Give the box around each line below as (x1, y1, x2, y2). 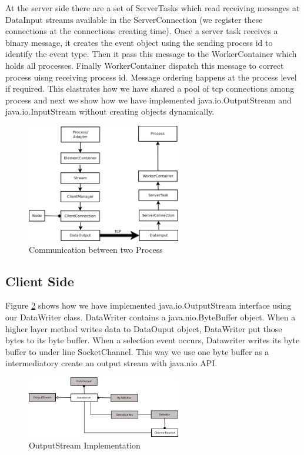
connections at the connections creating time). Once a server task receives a (5, 25, 278, 37)
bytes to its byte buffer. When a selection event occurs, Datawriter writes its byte (5, 334, 300, 346)
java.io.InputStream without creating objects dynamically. (5, 105, 215, 118)
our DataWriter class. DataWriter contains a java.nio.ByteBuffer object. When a (5, 310, 296, 323)
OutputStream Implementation (29, 439, 141, 451)
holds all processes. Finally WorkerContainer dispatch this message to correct (5, 59, 284, 71)
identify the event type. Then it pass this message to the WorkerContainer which (5, 48, 297, 60)
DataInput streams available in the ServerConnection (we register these (5, 13, 263, 25)
